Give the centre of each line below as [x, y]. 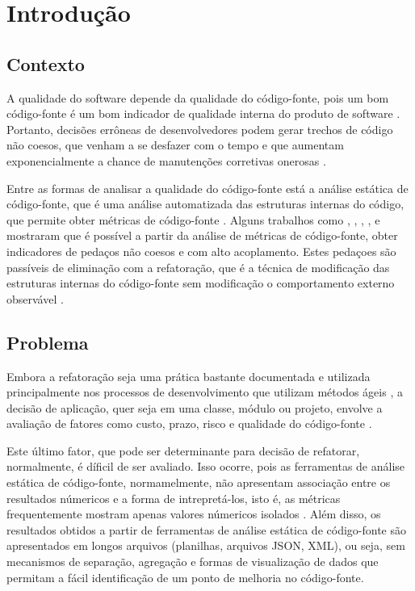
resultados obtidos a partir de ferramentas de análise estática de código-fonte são [206, 529]
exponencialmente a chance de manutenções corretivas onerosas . [166, 160]
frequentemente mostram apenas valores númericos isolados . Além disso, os [194, 514]
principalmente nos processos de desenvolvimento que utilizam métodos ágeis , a [205, 392]
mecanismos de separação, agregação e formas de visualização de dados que [193, 562]
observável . [35, 298]
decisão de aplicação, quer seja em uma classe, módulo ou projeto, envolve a [195, 407]
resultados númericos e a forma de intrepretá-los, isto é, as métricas [174, 498]
